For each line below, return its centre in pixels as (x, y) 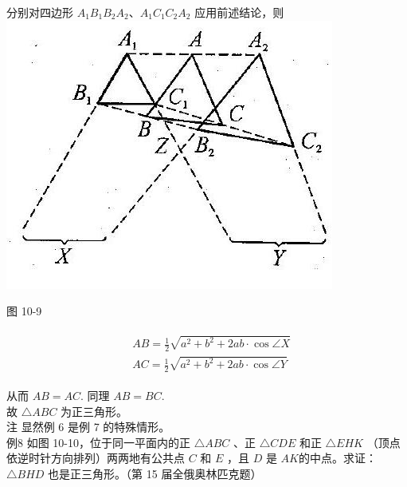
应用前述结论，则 (239, 12)
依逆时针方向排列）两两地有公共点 (96, 458)
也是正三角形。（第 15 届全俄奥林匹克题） (155, 474)
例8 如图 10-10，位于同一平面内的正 (98, 442)
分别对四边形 (40, 12)
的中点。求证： (338, 458)
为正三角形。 (94, 411)
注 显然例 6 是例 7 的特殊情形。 (88, 427)
